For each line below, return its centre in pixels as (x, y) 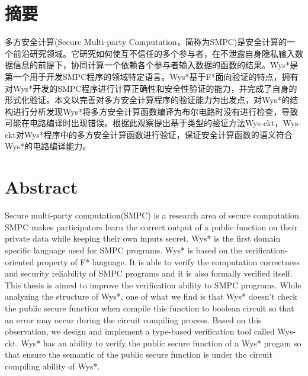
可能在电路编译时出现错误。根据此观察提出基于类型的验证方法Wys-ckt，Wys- (153, 123)
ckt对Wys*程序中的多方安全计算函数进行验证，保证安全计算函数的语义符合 (149, 134)
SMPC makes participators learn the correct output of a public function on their (151, 226)
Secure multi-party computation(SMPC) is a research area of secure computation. (153, 215)
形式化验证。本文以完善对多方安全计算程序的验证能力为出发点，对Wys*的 (147, 100)
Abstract (41, 187)
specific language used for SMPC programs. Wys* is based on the (123, 250)
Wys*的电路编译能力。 (48, 146)
